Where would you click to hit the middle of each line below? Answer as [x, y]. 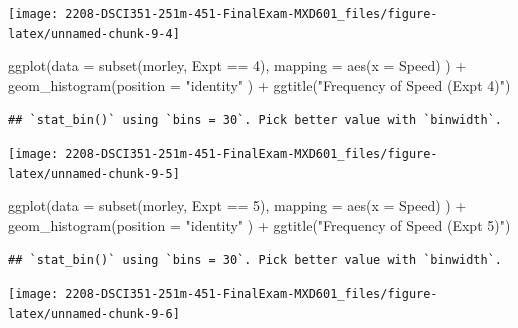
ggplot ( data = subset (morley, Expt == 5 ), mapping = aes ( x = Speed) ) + [237, 205]
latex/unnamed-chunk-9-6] [94, 313]
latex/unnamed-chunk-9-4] [94, 33]
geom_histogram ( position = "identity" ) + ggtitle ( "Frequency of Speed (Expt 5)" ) [259, 225]
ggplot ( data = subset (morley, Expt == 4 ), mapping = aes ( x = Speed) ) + [237, 65]
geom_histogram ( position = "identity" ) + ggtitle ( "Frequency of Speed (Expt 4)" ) [259, 84]
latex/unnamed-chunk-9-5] [94, 173]
